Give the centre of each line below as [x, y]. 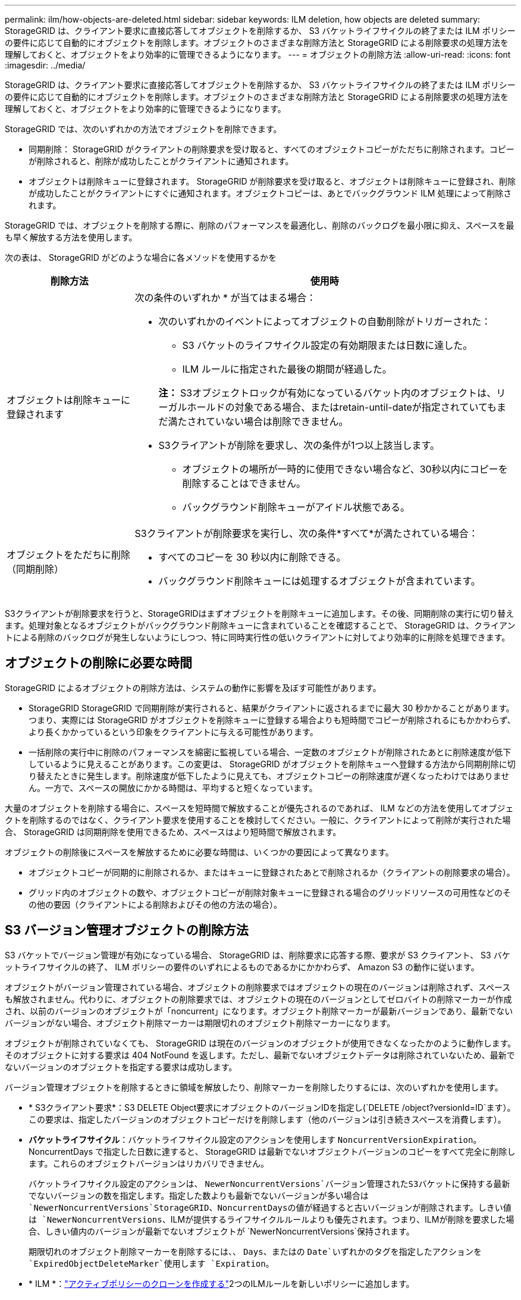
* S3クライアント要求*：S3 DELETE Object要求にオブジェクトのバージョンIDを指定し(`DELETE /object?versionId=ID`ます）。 [272, 1107]
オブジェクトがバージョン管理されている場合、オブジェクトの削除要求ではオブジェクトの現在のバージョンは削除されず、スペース [258, 987]
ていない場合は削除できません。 [277, 421]
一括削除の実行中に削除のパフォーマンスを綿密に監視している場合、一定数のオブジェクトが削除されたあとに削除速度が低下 [270, 752]
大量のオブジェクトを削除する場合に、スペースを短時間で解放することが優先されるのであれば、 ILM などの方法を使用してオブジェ [259, 808]
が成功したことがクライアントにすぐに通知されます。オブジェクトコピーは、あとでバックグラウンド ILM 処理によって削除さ [270, 193]
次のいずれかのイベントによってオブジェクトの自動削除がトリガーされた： [325, 321]
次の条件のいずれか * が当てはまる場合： [225, 298]
